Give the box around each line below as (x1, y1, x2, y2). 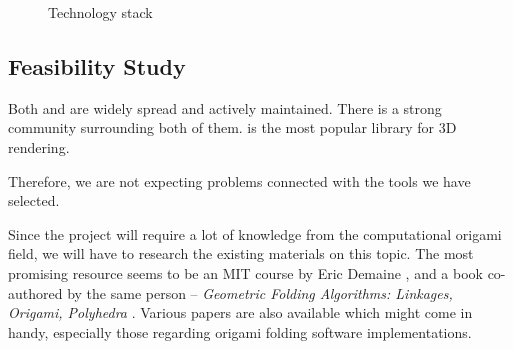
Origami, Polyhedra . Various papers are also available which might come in (8, 302, 473, 323)
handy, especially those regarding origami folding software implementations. (8, 321, 472, 342)
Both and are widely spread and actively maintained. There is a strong (8, 97, 442, 118)
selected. (8, 190, 60, 211)
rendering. (8, 136, 70, 157)
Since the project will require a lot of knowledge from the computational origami (8, 223, 502, 244)
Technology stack (48, 2, 153, 22)
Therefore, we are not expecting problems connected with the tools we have (8, 170, 471, 191)
